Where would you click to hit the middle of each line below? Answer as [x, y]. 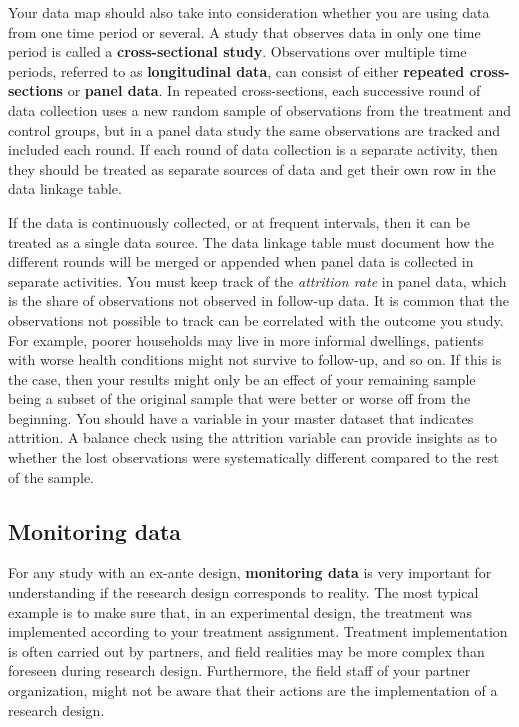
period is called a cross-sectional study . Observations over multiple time [237, 51]
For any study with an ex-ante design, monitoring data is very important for [250, 572]
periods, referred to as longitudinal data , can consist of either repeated [236, 70]
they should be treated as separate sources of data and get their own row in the [252, 168]
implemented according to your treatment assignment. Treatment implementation [258, 631]
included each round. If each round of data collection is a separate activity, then [253, 149]
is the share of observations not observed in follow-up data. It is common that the [259, 300]
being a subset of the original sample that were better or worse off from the [239, 398]
